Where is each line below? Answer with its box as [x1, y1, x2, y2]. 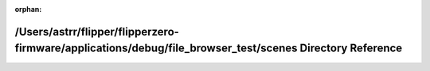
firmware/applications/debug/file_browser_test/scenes [14, 42, 298, 55]
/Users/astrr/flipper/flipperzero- [14, 24, 179, 39]
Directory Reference [299, 42, 403, 55]
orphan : [14, 5, 42, 13]
